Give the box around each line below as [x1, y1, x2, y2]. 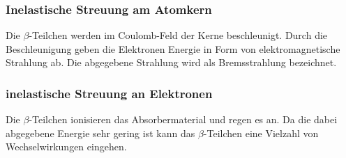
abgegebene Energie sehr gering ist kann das [6, 125, 195, 140]
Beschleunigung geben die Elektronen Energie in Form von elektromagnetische [6, 41, 340, 56]
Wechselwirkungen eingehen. [6, 139, 127, 154]
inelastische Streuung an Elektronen [6, 84, 213, 102]
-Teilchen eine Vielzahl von [203, 125, 319, 140]
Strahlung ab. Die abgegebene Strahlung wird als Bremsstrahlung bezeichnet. [6, 55, 337, 70]
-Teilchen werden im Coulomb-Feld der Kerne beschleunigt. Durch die [29, 28, 328, 42]
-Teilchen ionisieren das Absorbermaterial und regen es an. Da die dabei [29, 112, 338, 127]
